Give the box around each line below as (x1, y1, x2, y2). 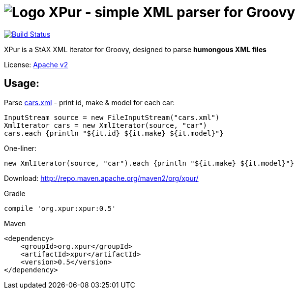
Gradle (4, 189, 26, 198)
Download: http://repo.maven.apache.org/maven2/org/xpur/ (4, 174, 199, 182)
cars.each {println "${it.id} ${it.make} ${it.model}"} (4, 129, 224, 137)
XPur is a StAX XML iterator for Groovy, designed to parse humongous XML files (4, 45, 267, 54)
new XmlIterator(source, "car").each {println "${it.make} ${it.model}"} (4, 159, 295, 167)
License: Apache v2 (4, 60, 68, 69)
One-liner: (4, 144, 37, 152)
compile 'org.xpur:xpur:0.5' (4, 204, 116, 212)
